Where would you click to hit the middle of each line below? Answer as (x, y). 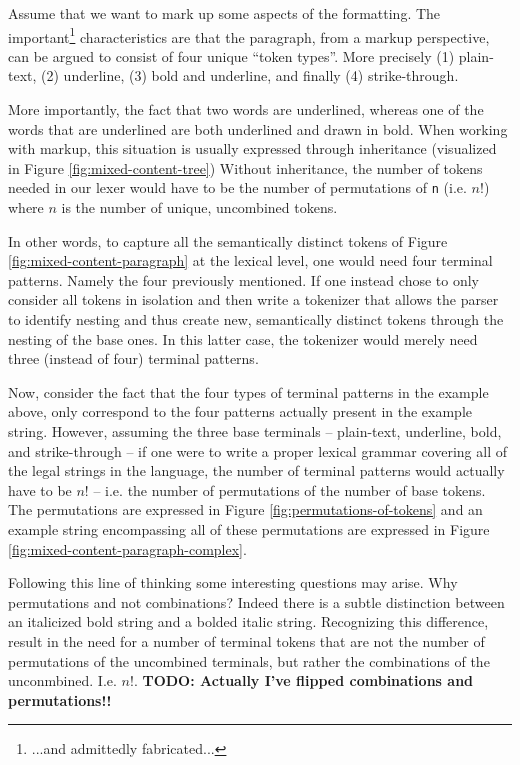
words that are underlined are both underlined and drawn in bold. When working (258, 128)
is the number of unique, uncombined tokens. (199, 207)
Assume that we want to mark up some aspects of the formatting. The (224, 13)
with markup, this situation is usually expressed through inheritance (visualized (252, 148)
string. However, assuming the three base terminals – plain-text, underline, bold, (255, 431)
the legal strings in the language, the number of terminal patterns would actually (256, 470)
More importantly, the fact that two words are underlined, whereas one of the (246, 109)
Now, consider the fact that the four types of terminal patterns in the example (248, 391)
